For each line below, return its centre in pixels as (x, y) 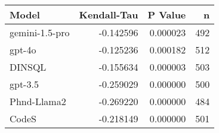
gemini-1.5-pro (40, 32)
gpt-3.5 (24, 84)
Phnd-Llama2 (38, 101)
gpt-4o (23, 50)
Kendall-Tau (109, 15)
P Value (167, 15)
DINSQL (28, 67)
